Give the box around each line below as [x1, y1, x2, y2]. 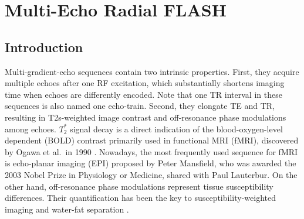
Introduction [5, 37, 83, 56]
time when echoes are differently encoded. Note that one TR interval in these [5, 88, 282, 100]
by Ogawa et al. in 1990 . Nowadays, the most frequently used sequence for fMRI [5, 145, 298, 158]
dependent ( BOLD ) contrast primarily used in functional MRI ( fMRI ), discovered [5, 134, 299, 146]
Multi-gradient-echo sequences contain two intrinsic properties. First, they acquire [5, 65, 299, 77]
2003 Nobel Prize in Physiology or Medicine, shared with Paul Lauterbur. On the [5, 168, 298, 180]
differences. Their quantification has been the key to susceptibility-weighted [5, 191, 276, 204]
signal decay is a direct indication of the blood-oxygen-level [70, 122, 283, 135]
